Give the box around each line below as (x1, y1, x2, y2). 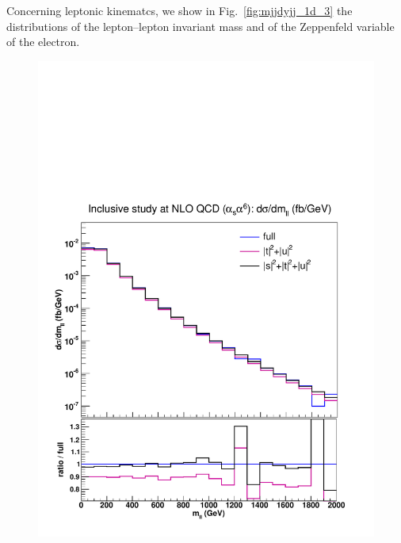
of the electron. (6, 33, 80, 50)
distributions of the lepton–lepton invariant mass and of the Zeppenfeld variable (6, 17, 395, 34)
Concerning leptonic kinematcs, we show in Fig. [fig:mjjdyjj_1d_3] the (6, 2, 353, 18)
